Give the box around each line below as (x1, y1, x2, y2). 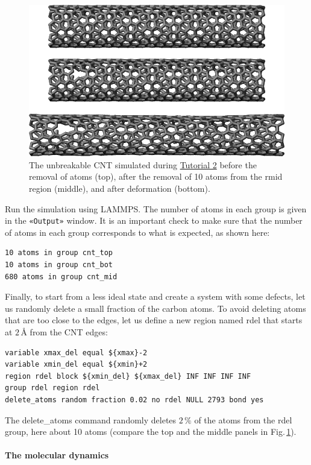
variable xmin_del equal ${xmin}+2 (5, 360, 148, 369)
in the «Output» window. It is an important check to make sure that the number (5, 214, 303, 227)
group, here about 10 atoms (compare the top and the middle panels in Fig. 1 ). (5, 425, 297, 438)
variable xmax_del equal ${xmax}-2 (5, 348, 148, 357)
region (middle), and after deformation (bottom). (29, 182, 210, 194)
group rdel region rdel (5, 384, 100, 393)
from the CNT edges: (30, 326, 108, 338)
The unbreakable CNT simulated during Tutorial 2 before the (29, 158, 257, 171)
